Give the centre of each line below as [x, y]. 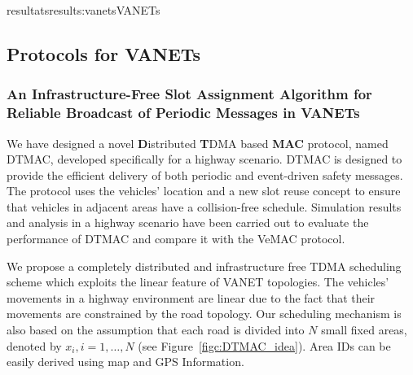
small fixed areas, [364, 330]
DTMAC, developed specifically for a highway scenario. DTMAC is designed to [204, 159]
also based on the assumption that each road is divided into [156, 330]
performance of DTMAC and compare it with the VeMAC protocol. [176, 239]
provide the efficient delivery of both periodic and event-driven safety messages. [205, 174]
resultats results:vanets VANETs [83, 10]
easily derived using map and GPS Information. [125, 362]
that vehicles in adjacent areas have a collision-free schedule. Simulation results [204, 206]
